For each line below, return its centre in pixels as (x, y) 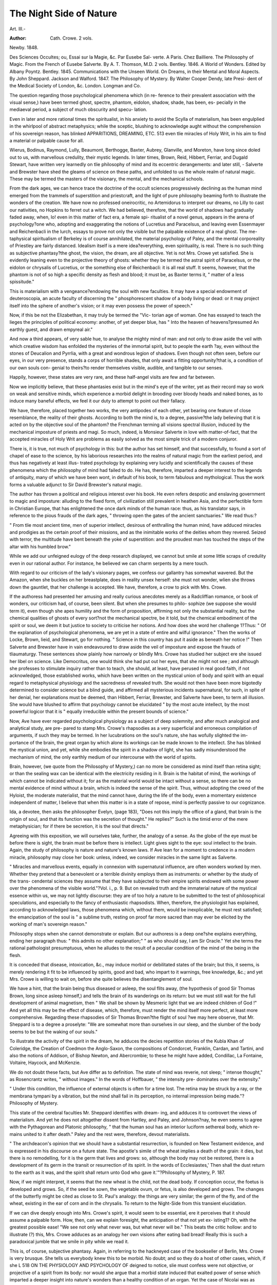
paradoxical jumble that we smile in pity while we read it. (69, 1242)
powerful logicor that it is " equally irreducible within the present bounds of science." (99, 711)
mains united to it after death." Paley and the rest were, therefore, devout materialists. (100, 1134)
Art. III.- (17, 29)
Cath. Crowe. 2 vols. (71, 38)
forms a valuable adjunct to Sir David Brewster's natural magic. (76, 484)
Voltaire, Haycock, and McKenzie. (45, 1063)
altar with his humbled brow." (40, 546)
